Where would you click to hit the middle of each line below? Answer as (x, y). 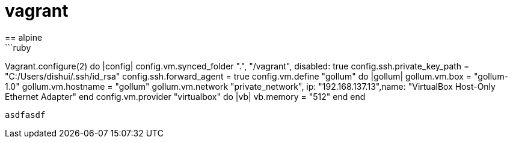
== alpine (24, 37)
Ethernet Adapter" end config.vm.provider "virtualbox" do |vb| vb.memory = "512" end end (185, 96)
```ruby (18, 47)
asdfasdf (25, 115)
